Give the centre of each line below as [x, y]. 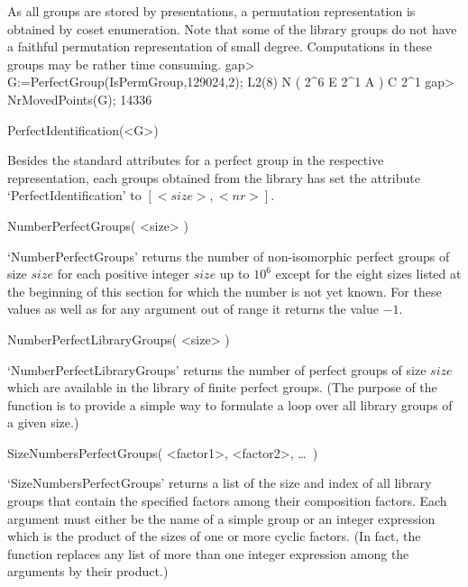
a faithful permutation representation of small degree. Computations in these [220, 46]
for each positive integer [124, 274]
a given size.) [43, 422]
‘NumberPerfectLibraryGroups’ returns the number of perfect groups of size [217, 369]
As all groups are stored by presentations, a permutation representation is [211, 11]
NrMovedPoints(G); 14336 [80, 99]
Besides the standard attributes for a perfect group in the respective [196, 160]
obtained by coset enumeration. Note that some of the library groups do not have [232, 28]
